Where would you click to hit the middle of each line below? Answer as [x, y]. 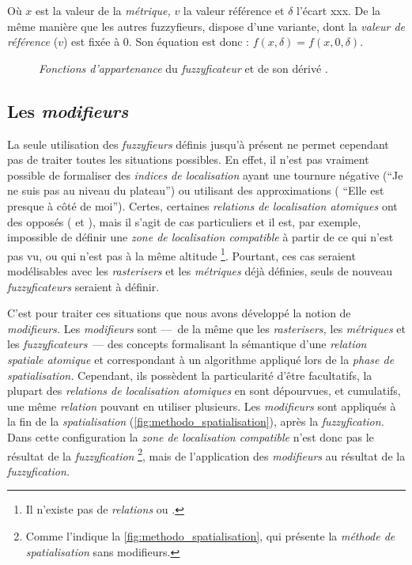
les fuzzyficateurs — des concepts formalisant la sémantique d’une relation [187, 344]
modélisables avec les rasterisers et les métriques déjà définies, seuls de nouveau [200, 270]
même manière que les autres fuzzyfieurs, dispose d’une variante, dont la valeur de [206, 26]
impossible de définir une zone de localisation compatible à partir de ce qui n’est [200, 237]
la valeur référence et [234, 10]
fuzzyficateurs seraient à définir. [83, 286]
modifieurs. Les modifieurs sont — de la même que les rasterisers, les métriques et [207, 328]
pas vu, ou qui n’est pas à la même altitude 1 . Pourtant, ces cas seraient [181, 254]
